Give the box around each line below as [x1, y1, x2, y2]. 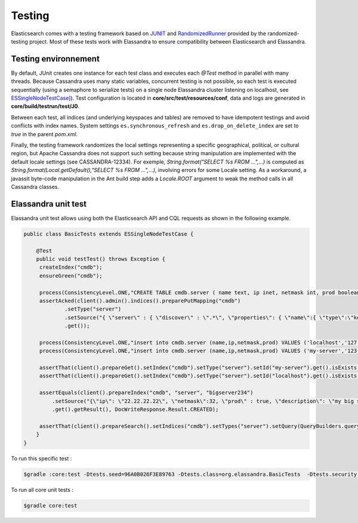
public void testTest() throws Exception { [36, 256, 165, 262]
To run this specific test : [11, 454, 72, 462]
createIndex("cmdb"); [39, 264, 103, 271]
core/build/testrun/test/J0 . [11, 103, 80, 110]
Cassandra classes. [11, 183, 60, 190]
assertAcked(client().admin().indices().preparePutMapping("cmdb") [39, 297, 241, 304]
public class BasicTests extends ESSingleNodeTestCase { [23, 230, 194, 237]
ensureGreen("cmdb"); [39, 272, 103, 279]
